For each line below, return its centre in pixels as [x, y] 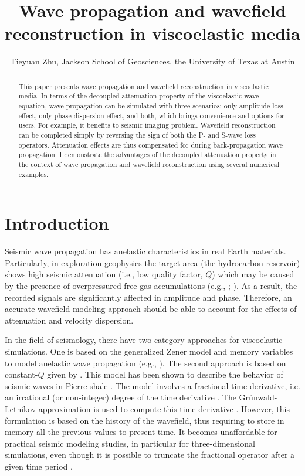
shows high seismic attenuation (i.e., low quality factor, [104, 274]
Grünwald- [258, 397]
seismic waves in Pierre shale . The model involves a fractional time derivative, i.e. [152, 385]
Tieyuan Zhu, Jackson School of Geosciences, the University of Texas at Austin [152, 61]
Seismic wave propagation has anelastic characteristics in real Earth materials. [145, 251]
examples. [33, 174]
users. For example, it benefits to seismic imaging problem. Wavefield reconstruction [147, 125]
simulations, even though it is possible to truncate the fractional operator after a [150, 455]
